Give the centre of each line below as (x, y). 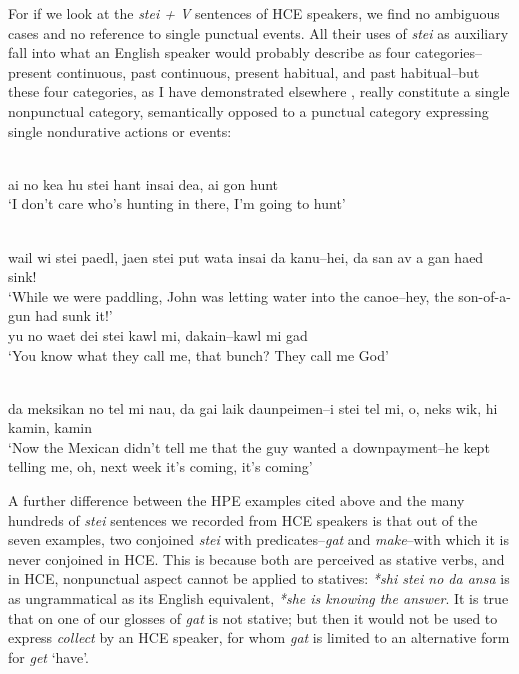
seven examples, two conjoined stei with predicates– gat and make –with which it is (258, 539)
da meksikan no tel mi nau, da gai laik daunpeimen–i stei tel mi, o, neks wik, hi (253, 407)
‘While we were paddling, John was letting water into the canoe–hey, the (231, 295)
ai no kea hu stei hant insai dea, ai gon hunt (143, 183)
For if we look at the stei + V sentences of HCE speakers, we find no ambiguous (254, 13)
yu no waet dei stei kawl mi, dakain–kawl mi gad (158, 334)
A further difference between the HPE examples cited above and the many (236, 500)
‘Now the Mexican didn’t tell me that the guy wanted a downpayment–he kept (249, 446)
